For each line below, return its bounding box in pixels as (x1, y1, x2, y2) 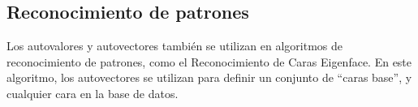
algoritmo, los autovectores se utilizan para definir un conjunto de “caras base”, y (6, 69, 412, 86)
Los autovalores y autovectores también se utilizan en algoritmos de (6, 37, 343, 54)
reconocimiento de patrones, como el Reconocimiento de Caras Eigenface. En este (6, 53, 412, 70)
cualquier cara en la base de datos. (6, 84, 179, 101)
